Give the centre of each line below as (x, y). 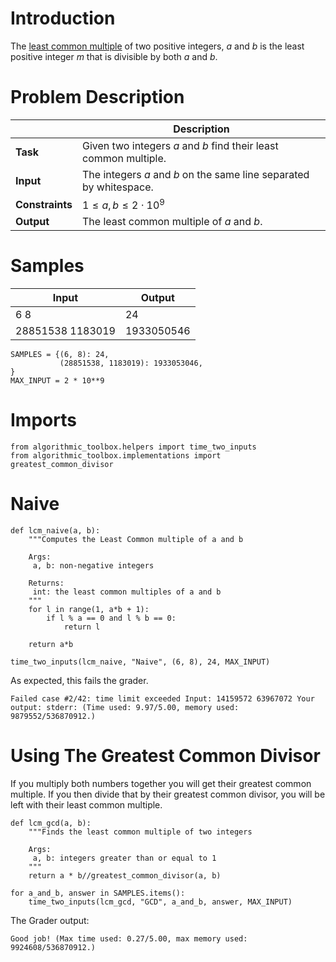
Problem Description (97, 97)
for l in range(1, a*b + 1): (89, 610)
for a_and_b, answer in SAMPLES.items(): (98, 893)
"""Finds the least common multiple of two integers (140, 832)
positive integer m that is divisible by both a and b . (114, 56)
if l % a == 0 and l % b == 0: (111, 618)
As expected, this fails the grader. (79, 681)
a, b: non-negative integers (93, 566)
